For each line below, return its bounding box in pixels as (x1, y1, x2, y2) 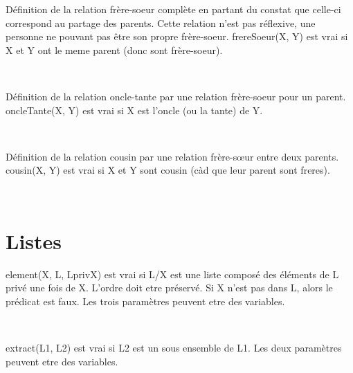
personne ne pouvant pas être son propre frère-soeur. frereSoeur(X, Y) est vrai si (6, 29, 348, 44)
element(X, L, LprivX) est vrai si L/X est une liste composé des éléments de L (6, 266, 339, 281)
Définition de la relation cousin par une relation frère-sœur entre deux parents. (6, 149, 339, 163)
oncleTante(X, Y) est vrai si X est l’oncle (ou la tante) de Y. (6, 102, 263, 117)
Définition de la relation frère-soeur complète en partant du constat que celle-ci (6, 2, 341, 16)
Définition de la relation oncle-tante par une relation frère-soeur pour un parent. (6, 89, 346, 103)
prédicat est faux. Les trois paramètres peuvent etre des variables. (6, 293, 285, 308)
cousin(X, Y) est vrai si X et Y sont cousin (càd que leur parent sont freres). (6, 163, 330, 177)
